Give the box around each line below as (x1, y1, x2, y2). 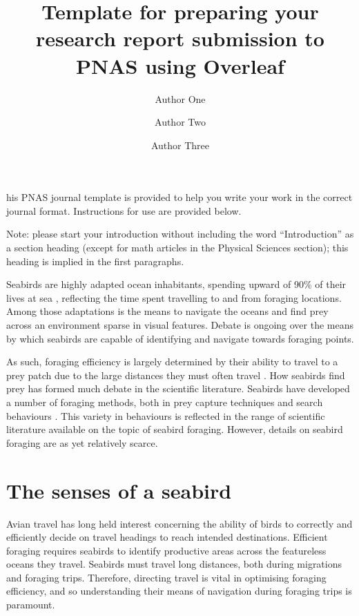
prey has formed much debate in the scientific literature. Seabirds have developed (6, 381, 350, 396)
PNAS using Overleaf (76, 51, 284, 79)
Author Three (151, 137, 210, 152)
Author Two (155, 115, 206, 129)
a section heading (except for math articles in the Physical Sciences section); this (6, 240, 349, 255)
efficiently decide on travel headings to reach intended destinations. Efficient (6, 530, 328, 544)
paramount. (6, 597, 55, 612)
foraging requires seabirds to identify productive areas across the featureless (6, 543, 327, 557)
